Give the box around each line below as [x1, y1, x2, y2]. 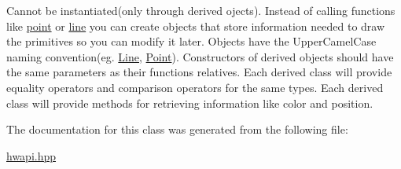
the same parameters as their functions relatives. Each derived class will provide [6, 64, 392, 80]
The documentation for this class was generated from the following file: [6, 121, 348, 138]
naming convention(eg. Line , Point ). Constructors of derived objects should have [6, 48, 394, 64]
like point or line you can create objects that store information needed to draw [6, 17, 385, 34]
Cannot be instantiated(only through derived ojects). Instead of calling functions [6, 2, 395, 18]
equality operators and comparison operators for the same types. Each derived [6, 79, 384, 95]
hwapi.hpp [6, 147, 57, 163]
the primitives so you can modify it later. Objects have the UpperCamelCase [6, 33, 377, 50]
